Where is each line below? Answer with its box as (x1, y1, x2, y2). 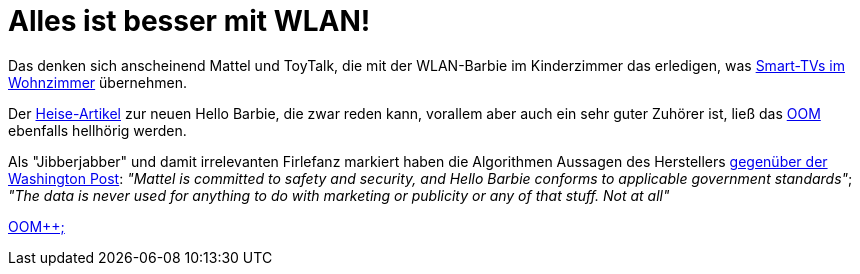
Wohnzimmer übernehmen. (8, 73, 188, 91)
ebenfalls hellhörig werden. (8, 121, 187, 139)
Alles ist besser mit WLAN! (8, 4, 371, 38)
